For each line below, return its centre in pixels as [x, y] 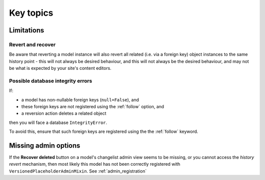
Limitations [26, 30]
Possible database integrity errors [51, 81]
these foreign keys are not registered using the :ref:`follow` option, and [93, 107]
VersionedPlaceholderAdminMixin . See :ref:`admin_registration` [78, 171]
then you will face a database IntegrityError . [58, 122]
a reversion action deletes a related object [64, 114]
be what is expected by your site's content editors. [60, 68]
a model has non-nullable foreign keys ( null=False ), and [80, 100]
